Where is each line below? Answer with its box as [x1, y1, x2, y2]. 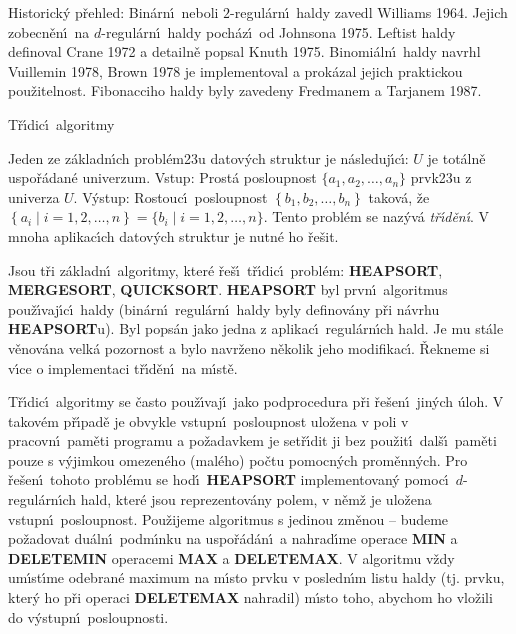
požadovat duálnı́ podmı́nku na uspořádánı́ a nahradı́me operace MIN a [8, 528, 458, 549]
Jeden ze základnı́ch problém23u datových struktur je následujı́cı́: [8, 147, 409, 168]
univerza [8, 186, 60, 207]
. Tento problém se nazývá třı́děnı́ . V [263, 206, 490, 227]
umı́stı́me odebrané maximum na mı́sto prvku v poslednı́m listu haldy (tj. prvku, [8, 567, 505, 588]
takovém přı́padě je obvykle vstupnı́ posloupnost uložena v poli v [8, 410, 409, 431]
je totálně [427, 147, 486, 168]
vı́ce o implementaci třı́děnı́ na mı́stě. [8, 357, 238, 378]
